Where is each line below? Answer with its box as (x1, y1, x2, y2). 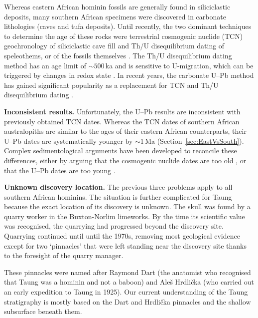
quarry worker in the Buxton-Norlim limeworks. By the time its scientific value (4, 211, 245, 221)
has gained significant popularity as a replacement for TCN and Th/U (4, 79, 219, 90)
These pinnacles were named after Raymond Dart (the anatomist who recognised (4, 267, 251, 277)
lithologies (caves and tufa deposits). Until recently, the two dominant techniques (4, 21, 252, 31)
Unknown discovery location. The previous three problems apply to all (4, 182, 233, 192)
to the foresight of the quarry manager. (4, 250, 124, 261)
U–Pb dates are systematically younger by (4, 135, 133, 146)
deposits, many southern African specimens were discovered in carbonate (4, 11, 226, 21)
